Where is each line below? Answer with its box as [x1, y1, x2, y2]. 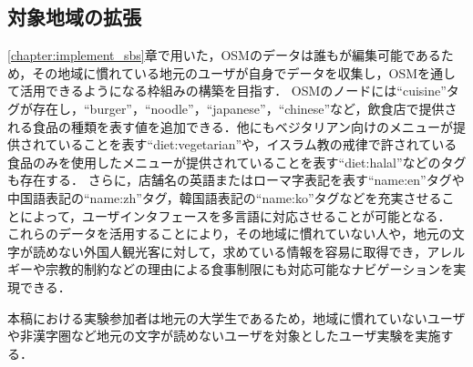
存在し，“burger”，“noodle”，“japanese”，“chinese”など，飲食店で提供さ [32, 98, 458, 117]
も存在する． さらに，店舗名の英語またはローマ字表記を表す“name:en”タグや [7, 170, 465, 189]
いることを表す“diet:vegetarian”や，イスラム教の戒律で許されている [57, 135, 458, 154]
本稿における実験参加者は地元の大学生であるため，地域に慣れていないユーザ [7, 308, 466, 327]
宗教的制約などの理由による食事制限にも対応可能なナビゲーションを [45, 260, 454, 279]
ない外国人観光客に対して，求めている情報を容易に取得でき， [57, 241, 427, 260]
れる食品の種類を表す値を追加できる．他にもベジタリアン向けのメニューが [7, 117, 453, 136]
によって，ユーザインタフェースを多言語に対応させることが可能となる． [19, 206, 451, 225]
